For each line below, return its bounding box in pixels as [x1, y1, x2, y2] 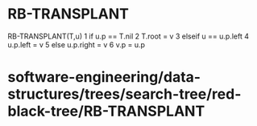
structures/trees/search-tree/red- [7, 85, 242, 104]
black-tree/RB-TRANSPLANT [7, 102, 205, 120]
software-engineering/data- [7, 68, 201, 87]
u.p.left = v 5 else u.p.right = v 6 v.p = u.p [7, 39, 146, 49]
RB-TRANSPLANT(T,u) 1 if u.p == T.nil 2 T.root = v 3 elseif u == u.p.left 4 [7, 31, 249, 41]
